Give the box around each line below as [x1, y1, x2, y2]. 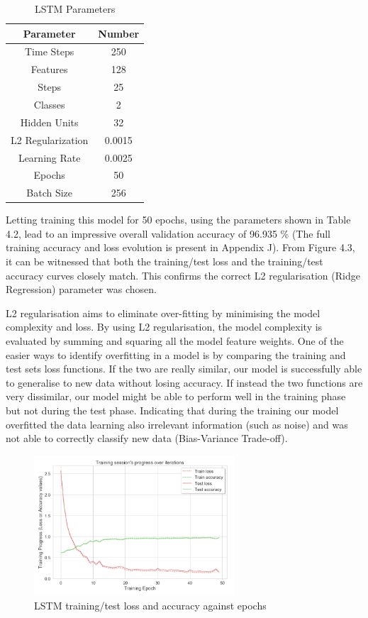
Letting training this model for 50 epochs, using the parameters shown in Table [6, 212, 351, 227]
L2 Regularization [11, 132, 89, 147]
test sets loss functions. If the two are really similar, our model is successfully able [6, 361, 362, 376]
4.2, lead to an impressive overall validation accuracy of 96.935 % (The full [6, 226, 330, 241]
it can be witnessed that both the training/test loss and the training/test [6, 254, 323, 269]
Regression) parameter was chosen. [6, 282, 157, 297]
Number [98, 26, 140, 40]
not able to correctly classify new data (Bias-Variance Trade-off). [6, 431, 288, 446]
